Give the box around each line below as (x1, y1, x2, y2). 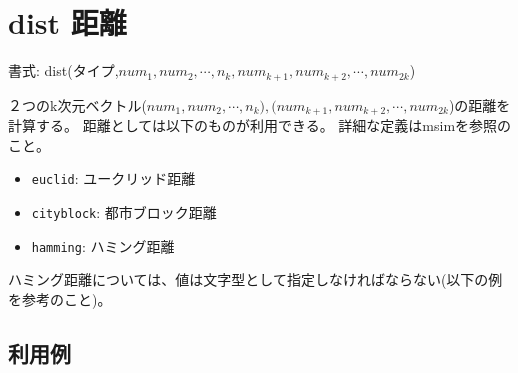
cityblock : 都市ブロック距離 (31, 201, 217, 222)
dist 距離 (8, 2, 127, 43)
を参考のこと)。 (8, 288, 112, 309)
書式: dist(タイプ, (8, 60, 119, 81)
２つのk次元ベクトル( (8, 94, 147, 115)
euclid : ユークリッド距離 (31, 168, 196, 189)
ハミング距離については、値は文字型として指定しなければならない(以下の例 (8, 269, 503, 290)
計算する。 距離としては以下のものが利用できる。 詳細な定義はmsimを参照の (8, 115, 512, 136)
